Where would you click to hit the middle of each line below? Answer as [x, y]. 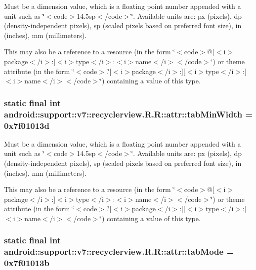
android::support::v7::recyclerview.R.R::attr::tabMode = [119, 251]
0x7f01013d [27, 125]
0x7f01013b [27, 263]
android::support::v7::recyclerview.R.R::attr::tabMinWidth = [128, 114]
